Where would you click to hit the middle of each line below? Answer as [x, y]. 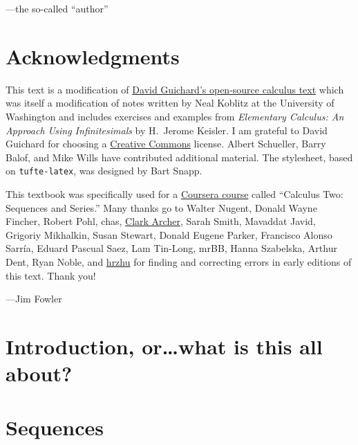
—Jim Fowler [34, 299]
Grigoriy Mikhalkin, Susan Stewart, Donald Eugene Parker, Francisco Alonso [169, 234]
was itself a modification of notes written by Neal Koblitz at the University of [170, 103]
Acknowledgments [93, 56]
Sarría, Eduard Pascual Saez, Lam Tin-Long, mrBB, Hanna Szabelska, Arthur [171, 248]
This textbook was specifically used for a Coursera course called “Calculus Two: [175, 193]
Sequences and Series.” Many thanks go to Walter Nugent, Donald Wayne [161, 207]
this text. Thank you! [51, 275]
